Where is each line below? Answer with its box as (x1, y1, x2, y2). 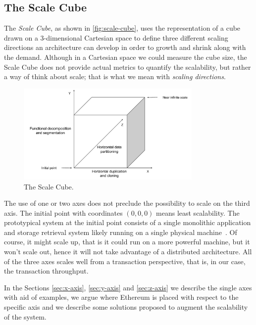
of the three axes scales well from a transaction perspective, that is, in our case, (4, 256, 246, 266)
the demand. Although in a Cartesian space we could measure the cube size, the (4, 51, 247, 62)
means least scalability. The (156, 207, 240, 218)
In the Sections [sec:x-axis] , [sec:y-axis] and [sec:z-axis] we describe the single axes (4, 282, 252, 292)
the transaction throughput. (4, 266, 89, 276)
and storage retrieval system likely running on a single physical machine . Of (4, 227, 237, 237)
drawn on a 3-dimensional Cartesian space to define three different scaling (4, 32, 228, 43)
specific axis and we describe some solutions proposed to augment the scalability (4, 302, 248, 312)
